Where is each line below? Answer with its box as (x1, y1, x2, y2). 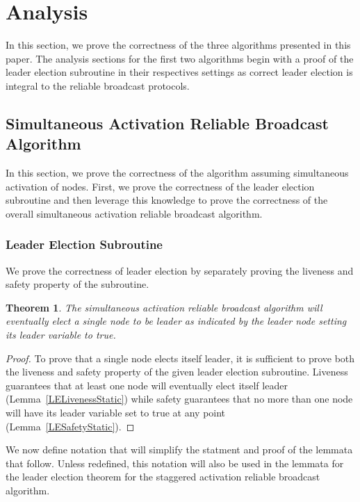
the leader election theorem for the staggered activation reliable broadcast (6, 469, 320, 484)
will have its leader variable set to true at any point (6, 405, 226, 420)
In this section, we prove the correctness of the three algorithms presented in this (6, 38, 351, 52)
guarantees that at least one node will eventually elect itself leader (6, 378, 288, 392)
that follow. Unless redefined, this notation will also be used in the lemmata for (6, 455, 344, 470)
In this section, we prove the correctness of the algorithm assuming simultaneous (6, 165, 349, 180)
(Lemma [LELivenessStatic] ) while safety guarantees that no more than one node (6, 391, 353, 406)
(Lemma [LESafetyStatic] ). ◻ (6, 419, 135, 433)
